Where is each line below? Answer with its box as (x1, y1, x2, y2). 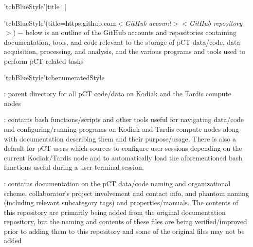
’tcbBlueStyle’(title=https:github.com (4, 18, 116, 28)
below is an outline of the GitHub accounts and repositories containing (25, 27, 236, 37)
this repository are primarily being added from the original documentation (4, 207, 226, 217)
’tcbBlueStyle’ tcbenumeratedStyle (4, 72, 105, 82)
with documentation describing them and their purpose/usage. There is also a (4, 133, 236, 143)
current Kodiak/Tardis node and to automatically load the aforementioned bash (4, 152, 242, 162)
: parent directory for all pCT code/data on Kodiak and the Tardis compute (4, 88, 231, 99)
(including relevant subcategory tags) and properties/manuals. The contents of (4, 197, 238, 208)
